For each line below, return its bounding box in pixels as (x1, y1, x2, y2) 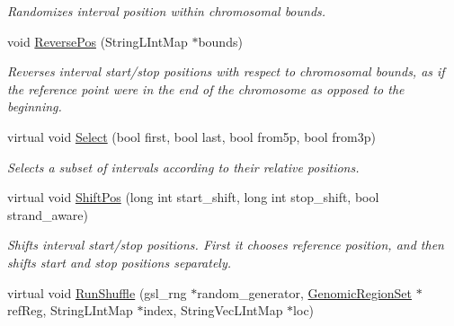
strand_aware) (7, 205, 88, 224)
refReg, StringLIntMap (7, 301, 133, 320)
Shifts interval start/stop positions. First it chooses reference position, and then (7, 235, 444, 254)
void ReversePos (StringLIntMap (7, 31, 188, 50)
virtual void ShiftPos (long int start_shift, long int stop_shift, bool (7, 188, 379, 207)
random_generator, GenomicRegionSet (197, 283, 413, 302)
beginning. (7, 97, 62, 116)
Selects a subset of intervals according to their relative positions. (7, 157, 360, 176)
